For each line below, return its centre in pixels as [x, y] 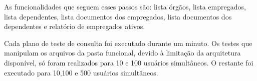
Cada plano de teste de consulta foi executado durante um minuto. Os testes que [128, 43]
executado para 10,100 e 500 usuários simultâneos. [81, 72]
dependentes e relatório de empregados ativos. [75, 26]
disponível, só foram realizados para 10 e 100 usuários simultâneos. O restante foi [129, 62]
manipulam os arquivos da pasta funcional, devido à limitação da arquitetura [122, 53]
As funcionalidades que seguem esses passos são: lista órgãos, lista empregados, [125, 6]
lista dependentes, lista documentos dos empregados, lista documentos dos [118, 16]
